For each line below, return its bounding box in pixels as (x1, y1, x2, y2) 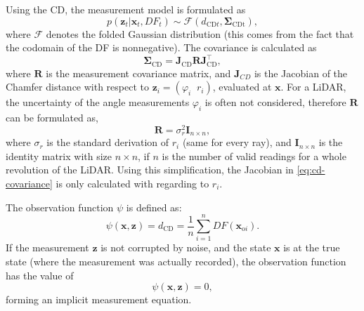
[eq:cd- (297, 162, 325, 177)
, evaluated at (212, 79, 272, 94)
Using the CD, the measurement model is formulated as (6, 2, 246, 16)
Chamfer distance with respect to (6, 79, 149, 94)
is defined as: (126, 199, 182, 214)
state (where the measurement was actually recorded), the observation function (6, 253, 346, 268)
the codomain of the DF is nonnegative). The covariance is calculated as (6, 40, 317, 55)
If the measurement (6, 240, 89, 255)
